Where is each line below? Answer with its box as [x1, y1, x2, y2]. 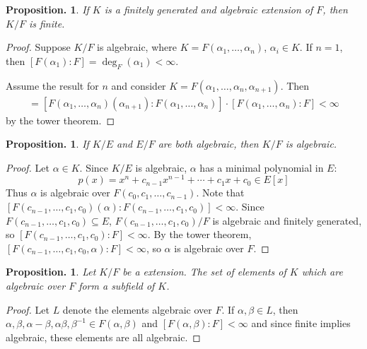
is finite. [28, 16, 65, 30]
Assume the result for [6, 78, 99, 93]
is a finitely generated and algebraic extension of [104, 2, 313, 16]
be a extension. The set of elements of [122, 264, 286, 279]
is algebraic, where [97, 40, 177, 54]
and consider [111, 78, 166, 93]
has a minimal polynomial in [199, 160, 324, 174]
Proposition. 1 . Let [6, 264, 96, 279]
